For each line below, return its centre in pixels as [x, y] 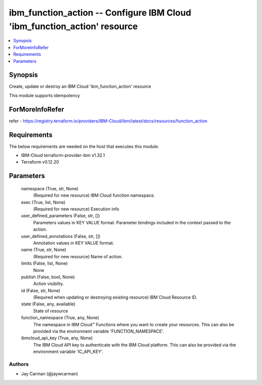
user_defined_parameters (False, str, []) [61, 216]
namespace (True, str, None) [50, 188]
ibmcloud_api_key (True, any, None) [57, 338]
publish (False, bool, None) [48, 277]
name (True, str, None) [44, 250]
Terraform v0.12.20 [40, 162]
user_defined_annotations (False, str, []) [61, 236]
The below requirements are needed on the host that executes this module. [84, 146]
